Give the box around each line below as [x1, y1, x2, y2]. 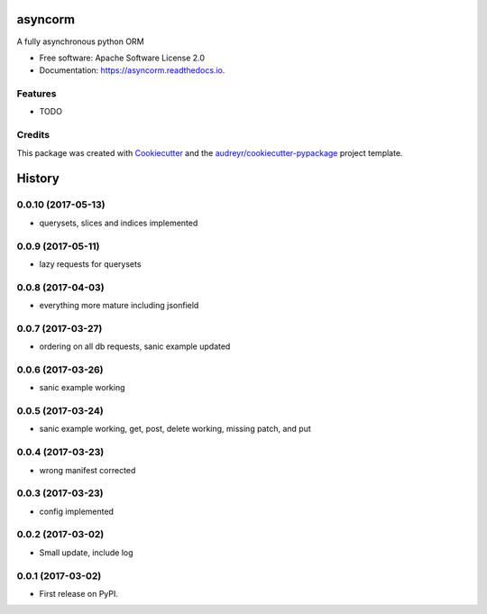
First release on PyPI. [39, 589, 119, 599]
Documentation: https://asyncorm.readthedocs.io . [39, 65, 225, 76]
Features [16, 87, 57, 100]
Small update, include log [39, 546, 134, 558]
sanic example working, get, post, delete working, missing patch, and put [39, 424, 311, 435]
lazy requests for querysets [39, 258, 142, 270]
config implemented [39, 506, 115, 517]
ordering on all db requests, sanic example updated [39, 341, 231, 352]
